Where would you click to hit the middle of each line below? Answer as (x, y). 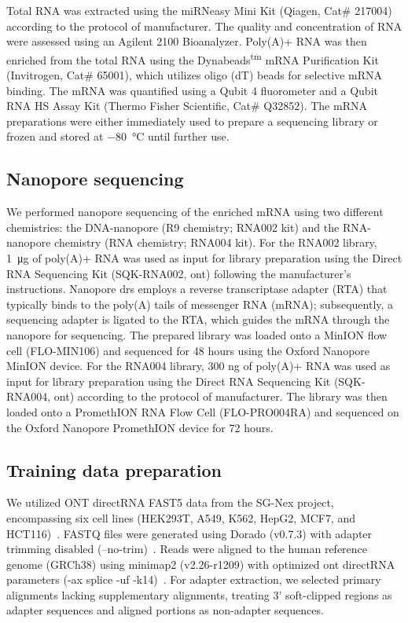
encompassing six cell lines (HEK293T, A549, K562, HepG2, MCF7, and (181, 517)
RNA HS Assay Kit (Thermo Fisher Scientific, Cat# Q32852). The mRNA (187, 106)
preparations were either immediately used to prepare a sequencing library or (192, 121)
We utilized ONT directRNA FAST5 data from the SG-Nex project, (170, 502)
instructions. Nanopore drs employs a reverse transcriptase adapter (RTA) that (197, 289)
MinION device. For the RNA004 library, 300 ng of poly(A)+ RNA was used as (198, 366)
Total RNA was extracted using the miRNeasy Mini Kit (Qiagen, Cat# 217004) (199, 10)
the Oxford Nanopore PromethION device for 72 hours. (140, 427)
